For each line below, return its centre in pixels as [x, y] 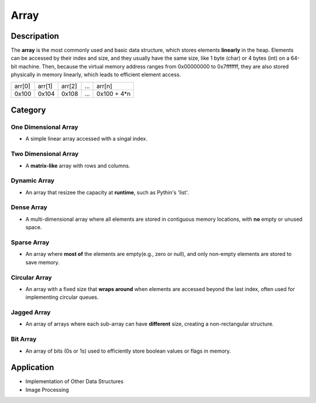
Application [32, 368]
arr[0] [22, 86]
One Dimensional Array [44, 127]
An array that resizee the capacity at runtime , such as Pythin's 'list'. [107, 192]
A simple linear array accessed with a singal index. [86, 139]
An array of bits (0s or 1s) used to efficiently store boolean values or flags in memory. [128, 351]
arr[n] [104, 86]
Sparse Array [30, 242]
